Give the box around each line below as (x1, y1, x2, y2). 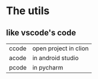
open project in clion (32, 44, 89, 52)
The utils (6, 4, 50, 18)
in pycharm (32, 64, 63, 71)
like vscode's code (6, 28, 76, 38)
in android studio (32, 54, 79, 62)
